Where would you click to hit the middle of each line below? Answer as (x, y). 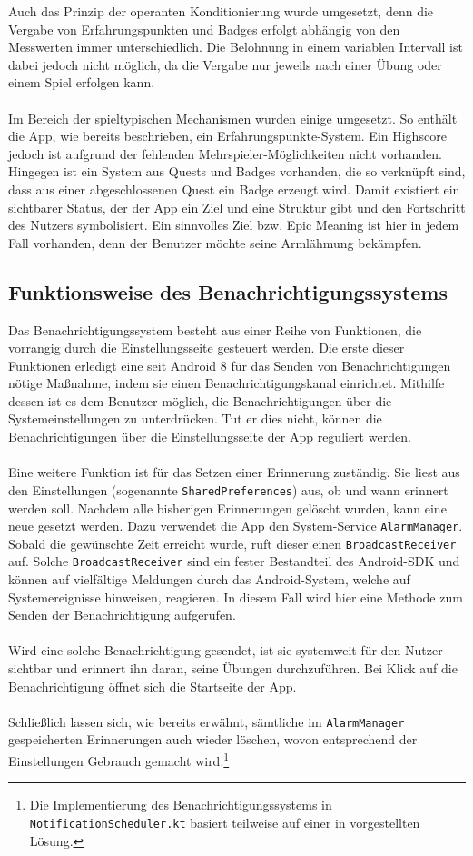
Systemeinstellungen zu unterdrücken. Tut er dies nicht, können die (195, 418)
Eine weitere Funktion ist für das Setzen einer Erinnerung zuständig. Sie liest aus (234, 472)
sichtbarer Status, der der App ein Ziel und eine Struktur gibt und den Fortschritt (237, 207)
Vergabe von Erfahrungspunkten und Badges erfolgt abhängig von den (204, 29)
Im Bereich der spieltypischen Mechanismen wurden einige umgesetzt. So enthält (233, 118)
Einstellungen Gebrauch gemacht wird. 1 (119, 759)
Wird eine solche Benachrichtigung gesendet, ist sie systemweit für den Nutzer (226, 650)
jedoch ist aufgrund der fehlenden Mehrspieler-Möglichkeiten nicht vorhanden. (225, 153)
